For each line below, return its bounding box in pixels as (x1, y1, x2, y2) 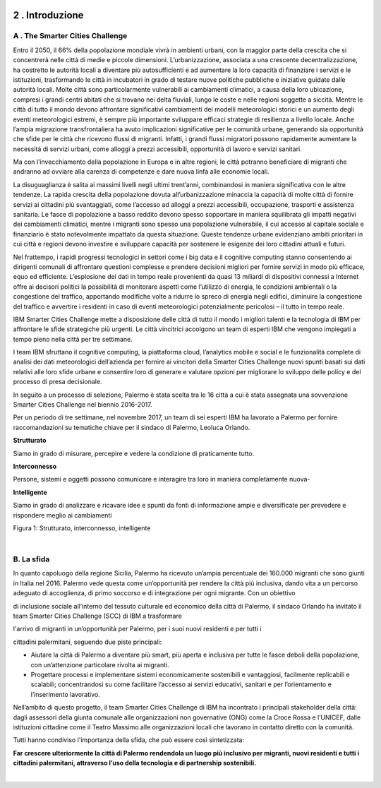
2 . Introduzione (13, 9, 84, 21)
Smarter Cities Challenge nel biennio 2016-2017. (13, 400, 152, 409)
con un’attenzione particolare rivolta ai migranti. (30, 660, 169, 669)
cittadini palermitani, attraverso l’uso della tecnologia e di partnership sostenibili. (13, 759, 257, 768)
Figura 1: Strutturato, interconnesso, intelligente (13, 523, 151, 532)
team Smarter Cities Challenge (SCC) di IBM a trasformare (13, 611, 183, 621)
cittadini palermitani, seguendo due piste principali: (13, 638, 162, 646)
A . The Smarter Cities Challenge (13, 31, 128, 41)
